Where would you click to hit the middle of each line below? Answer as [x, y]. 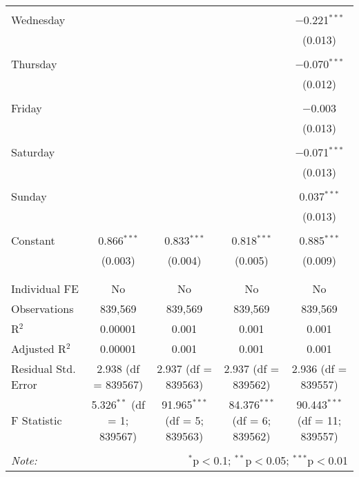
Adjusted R [39, 348]
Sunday [29, 196]
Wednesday [38, 20]
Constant [33, 240]
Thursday [34, 64]
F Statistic [37, 420]
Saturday [33, 152]
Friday [27, 108]
